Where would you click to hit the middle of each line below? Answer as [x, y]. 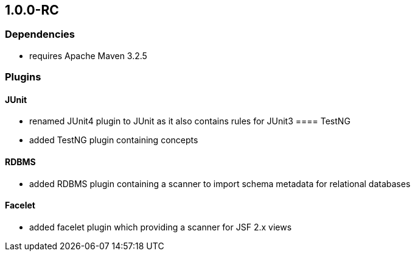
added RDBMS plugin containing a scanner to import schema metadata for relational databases [220, 183]
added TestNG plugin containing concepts [114, 140]
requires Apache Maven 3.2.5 [88, 55]
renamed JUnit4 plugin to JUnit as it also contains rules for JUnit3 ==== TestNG [190, 121]
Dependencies [40, 34]
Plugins [23, 77]
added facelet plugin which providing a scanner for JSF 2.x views [161, 227]
